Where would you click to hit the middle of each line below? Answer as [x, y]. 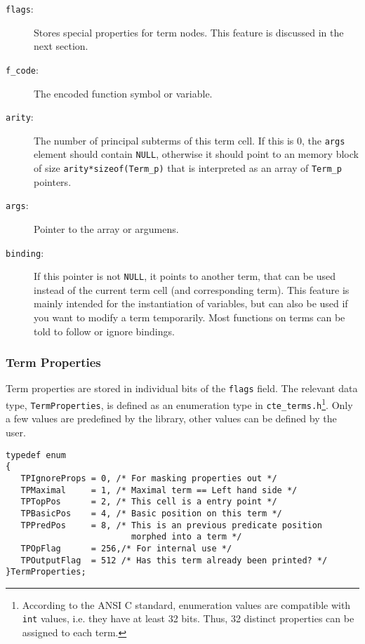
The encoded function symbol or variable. [123, 93]
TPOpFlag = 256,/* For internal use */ [126, 548]
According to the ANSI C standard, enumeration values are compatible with [186, 604]
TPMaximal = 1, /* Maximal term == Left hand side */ [159, 490]
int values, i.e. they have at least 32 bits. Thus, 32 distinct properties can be [188, 618]
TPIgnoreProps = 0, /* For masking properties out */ [149, 478]
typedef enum [36, 455]
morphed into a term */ [186, 537]
